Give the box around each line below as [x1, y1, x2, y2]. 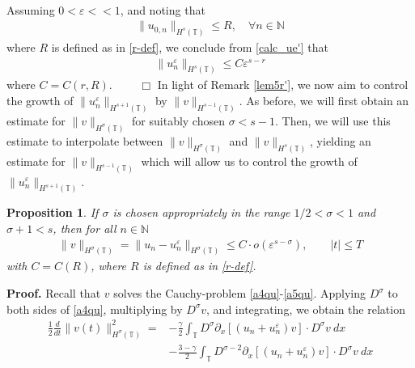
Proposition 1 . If [6, 204, 99, 221]
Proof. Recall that [6, 285, 101, 302]
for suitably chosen [132, 112, 225, 129]
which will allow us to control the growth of [141, 152, 358, 169]
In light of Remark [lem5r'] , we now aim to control [157, 76, 409, 93]
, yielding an [310, 132, 371, 149]
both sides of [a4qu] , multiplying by [6, 300, 183, 317]
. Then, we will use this [275, 112, 391, 129]
